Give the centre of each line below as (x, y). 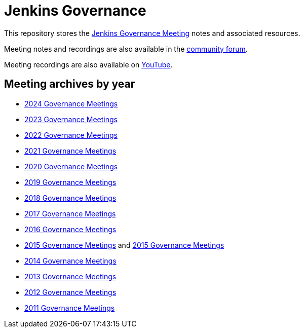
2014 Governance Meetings (70, 261)
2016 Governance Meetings (70, 229)
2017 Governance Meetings (70, 213)
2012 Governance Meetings (70, 292)
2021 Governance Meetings (70, 151)
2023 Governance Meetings (71, 119)
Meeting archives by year (70, 84)
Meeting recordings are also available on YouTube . (88, 64)
